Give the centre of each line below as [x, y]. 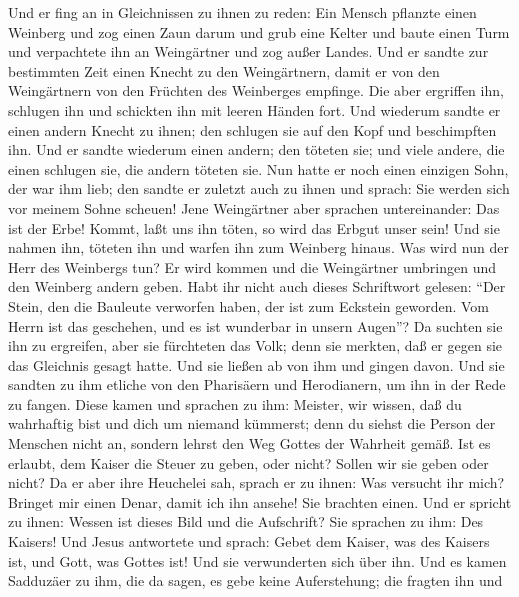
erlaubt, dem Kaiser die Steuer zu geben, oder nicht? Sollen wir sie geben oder [248, 462]
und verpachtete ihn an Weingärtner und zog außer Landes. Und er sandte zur [248, 51]
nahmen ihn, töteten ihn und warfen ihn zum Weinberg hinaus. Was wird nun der [258, 247]
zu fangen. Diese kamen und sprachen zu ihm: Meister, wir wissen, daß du [235, 403]
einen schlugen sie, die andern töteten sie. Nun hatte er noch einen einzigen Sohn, [258, 168]
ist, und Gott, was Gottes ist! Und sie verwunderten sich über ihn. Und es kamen [257, 560]
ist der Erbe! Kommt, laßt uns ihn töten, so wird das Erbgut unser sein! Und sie [254, 227]
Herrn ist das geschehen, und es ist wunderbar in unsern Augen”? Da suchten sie [255, 325]
